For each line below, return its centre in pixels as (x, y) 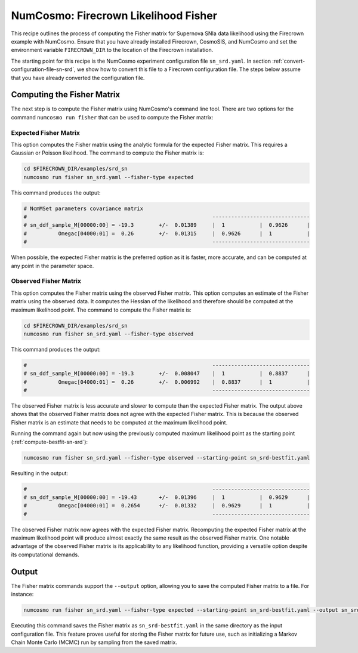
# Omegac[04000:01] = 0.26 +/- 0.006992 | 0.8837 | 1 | (167, 382)
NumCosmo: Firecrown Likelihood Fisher (114, 16)
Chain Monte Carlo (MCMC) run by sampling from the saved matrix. (94, 642)
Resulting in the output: (40, 473)
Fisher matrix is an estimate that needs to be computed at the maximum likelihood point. (119, 422)
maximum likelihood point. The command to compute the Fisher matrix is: (101, 310)
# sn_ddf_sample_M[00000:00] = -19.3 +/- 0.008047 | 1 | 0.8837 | (167, 374)
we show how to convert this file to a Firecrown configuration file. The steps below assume (189, 69)
